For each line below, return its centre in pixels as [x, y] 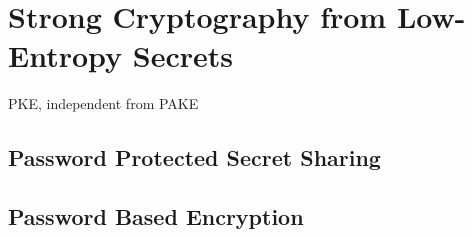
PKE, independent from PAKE [103, 103]
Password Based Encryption [156, 216]
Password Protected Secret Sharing [194, 157]
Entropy [65, 55]
